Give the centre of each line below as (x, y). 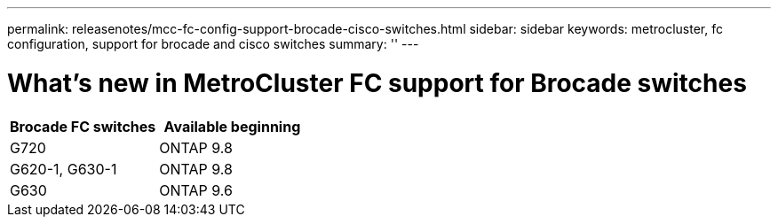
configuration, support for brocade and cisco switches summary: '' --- (213, 44)
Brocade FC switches (83, 126)
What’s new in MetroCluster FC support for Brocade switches (377, 83)
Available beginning (232, 126)
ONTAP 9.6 (196, 190)
